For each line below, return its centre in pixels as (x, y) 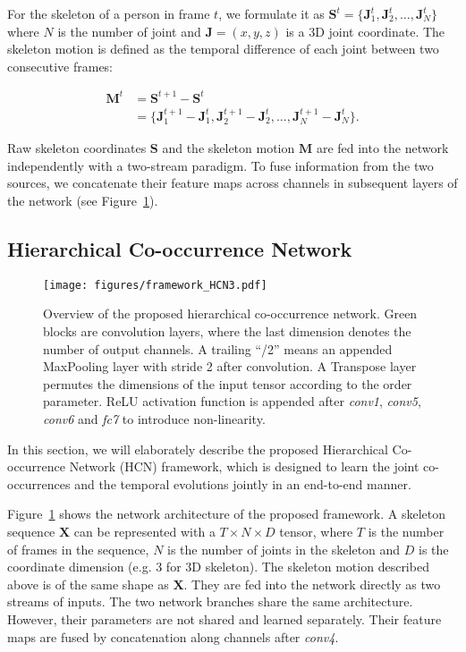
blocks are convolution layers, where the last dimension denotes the (227, 331)
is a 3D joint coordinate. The (365, 31)
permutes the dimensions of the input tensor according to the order (228, 383)
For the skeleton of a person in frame (109, 13)
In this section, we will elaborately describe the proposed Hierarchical (198, 449)
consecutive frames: (60, 66)
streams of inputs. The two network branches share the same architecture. (210, 601)
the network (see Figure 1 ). (83, 200)
